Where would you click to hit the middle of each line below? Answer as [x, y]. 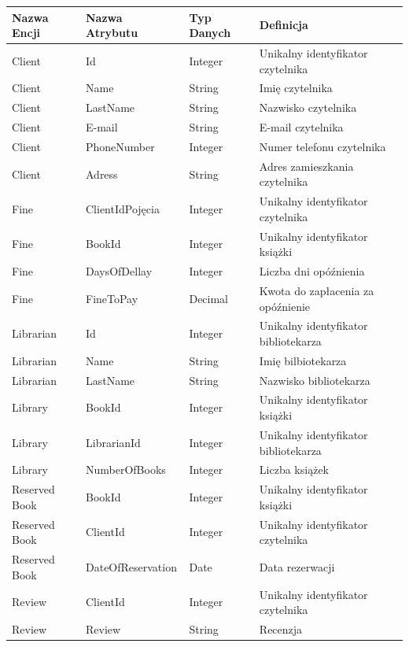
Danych [210, 33]
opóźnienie [285, 306]
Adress [101, 174]
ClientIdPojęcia [122, 208]
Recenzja [281, 629]
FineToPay [112, 298]
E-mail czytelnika [301, 127]
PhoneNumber [120, 146]
